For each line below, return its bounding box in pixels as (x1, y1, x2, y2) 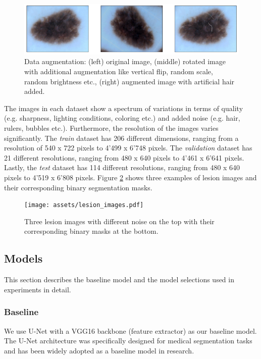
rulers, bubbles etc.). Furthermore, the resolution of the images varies (4, 123, 219, 133)
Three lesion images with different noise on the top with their (24, 216, 215, 226)
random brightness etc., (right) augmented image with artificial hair (24, 76, 235, 86)
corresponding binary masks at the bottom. (24, 226, 159, 236)
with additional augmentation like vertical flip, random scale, (24, 66, 213, 77)
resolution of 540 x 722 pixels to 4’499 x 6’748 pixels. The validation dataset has (4, 142, 252, 153)
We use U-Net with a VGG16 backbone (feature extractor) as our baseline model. (4, 325, 257, 336)
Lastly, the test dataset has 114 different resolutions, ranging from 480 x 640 (4, 162, 240, 173)
